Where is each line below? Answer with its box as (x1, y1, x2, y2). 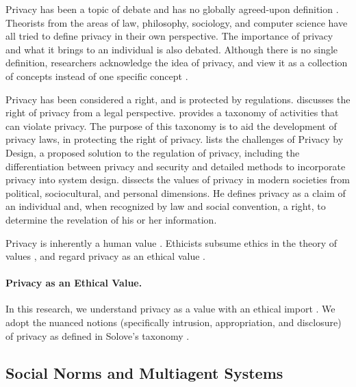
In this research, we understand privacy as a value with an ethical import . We (5, 302, 335, 316)
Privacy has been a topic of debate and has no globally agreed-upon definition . (5, 2, 339, 16)
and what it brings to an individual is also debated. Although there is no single (5, 42, 338, 56)
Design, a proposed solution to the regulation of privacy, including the (5, 145, 300, 159)
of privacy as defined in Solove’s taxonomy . (5, 328, 190, 343)
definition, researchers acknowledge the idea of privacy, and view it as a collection (5, 55, 348, 70)
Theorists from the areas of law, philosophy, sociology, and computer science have (5, 15, 348, 29)
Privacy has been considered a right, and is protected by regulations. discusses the (5, 92, 351, 106)
